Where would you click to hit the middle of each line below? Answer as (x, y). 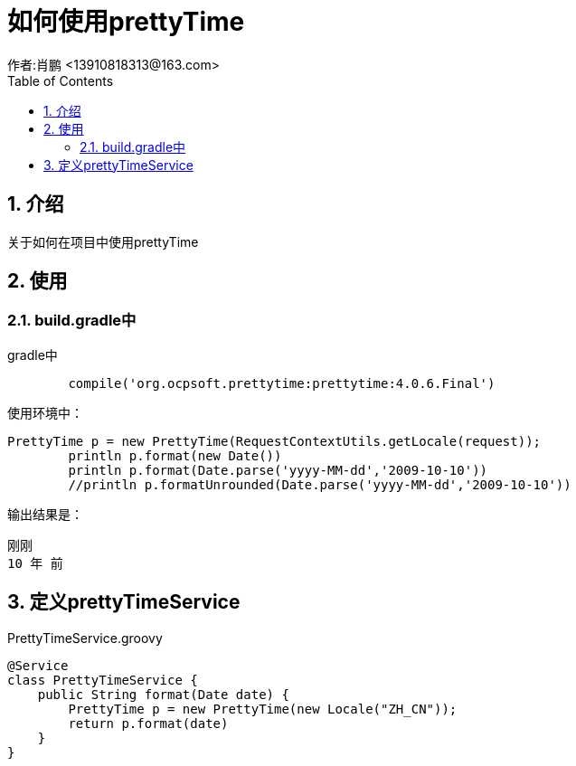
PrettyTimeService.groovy (85, 638)
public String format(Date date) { (163, 694)
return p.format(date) (148, 723)
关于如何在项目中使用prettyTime (103, 241)
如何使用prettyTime (126, 22)
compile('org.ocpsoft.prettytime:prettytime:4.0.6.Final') (282, 383)
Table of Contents (61, 80)
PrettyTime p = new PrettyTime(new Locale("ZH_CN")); (263, 709)
